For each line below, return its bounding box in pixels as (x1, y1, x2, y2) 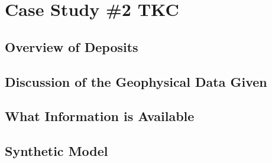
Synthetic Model (5, 142, 108, 160)
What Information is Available (5, 107, 195, 125)
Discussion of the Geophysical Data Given (5, 72, 267, 90)
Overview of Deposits (5, 37, 138, 56)
